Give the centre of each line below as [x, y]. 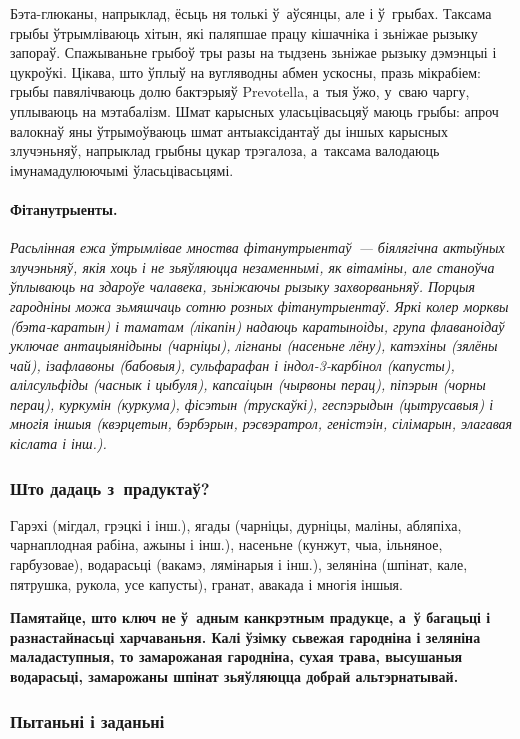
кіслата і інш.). [58, 443]
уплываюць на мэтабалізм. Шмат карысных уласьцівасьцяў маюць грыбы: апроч [254, 110]
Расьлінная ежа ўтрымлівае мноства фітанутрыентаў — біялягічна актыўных [257, 247]
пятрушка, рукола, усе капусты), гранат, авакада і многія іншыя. [206, 583]
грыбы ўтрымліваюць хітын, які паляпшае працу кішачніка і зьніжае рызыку [244, 32]
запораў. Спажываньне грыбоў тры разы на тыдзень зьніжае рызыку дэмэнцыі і [253, 52]
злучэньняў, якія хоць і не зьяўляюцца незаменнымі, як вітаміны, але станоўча [252, 266]
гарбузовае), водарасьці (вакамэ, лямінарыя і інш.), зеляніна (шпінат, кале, [239, 564]
